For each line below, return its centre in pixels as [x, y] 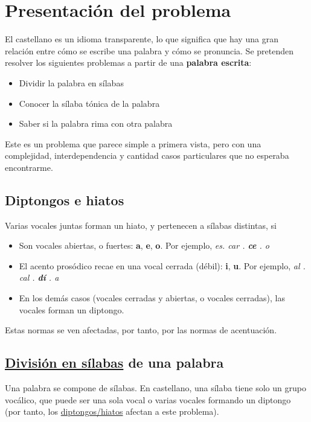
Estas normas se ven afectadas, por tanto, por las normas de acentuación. [141, 330]
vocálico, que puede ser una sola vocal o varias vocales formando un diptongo [148, 399]
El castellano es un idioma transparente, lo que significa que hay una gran [142, 39]
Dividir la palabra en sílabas [71, 82]
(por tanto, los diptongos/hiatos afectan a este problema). [112, 411]
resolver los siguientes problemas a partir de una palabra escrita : [128, 62]
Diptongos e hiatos [65, 200]
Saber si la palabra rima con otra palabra [96, 123]
